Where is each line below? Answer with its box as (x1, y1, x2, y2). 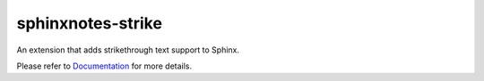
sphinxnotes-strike (16, 13, 163, 33)
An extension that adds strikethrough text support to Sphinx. (16, 45, 240, 55)
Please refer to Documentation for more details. (16, 61, 193, 71)
